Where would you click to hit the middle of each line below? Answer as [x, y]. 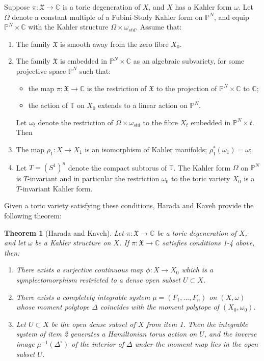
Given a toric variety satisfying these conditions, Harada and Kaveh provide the [129, 205]
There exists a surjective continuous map [80, 270]
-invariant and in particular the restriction [94, 178]
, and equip [231, 17]
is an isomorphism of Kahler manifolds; [146, 149]
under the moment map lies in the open [196, 343]
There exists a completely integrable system [83, 297]
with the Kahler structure [68, 27]
